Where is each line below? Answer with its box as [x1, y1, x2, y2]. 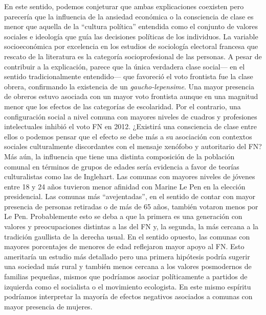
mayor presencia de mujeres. [4, 301, 93, 311]
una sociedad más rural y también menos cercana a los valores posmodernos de [4, 261, 252, 272]
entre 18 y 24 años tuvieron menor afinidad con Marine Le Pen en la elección [4, 181, 246, 191]
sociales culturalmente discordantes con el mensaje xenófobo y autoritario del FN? [4, 141, 262, 152]
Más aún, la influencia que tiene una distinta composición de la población [4, 151, 235, 161]
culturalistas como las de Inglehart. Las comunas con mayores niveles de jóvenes [4, 171, 255, 182]
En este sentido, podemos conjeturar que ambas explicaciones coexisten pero [4, 1, 244, 11]
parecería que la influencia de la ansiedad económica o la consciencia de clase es [4, 11, 254, 21]
